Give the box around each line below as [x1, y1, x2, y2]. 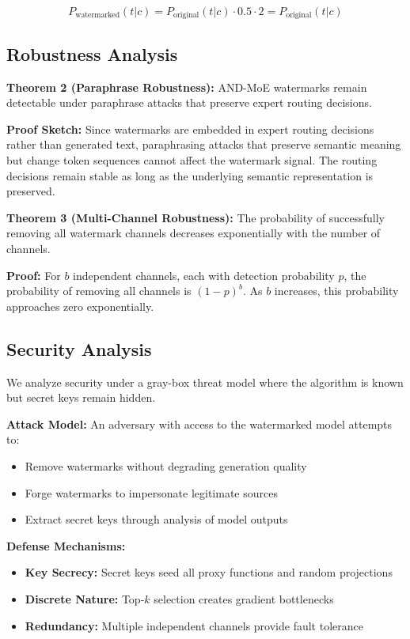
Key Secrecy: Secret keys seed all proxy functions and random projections [25, 564, 393, 580]
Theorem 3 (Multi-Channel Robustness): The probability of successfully [6, 209, 385, 225]
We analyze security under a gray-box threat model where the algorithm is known [6, 373, 404, 390]
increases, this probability [274, 282, 399, 299]
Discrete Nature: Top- [25, 590, 145, 607]
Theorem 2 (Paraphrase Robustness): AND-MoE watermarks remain [6, 78, 367, 95]
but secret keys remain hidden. [6, 389, 156, 406]
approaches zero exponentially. [6, 297, 154, 314]
